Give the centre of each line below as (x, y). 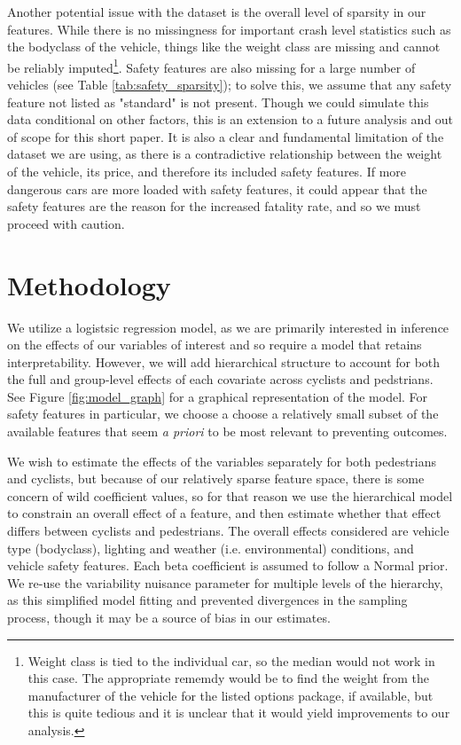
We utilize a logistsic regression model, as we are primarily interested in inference (228, 327)
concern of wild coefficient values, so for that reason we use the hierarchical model (230, 495)
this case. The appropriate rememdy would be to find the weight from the (228, 678)
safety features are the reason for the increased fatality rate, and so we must (214, 206)
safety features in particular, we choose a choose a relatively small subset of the (223, 414)
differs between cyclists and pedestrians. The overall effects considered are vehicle (228, 531)
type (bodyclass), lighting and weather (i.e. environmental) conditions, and (211, 548)
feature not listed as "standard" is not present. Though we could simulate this (218, 102)
